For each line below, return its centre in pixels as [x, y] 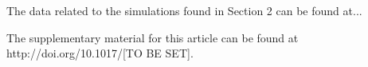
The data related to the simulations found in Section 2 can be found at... [184, 10]
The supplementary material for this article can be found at [153, 37]
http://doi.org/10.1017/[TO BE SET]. [100, 53]
